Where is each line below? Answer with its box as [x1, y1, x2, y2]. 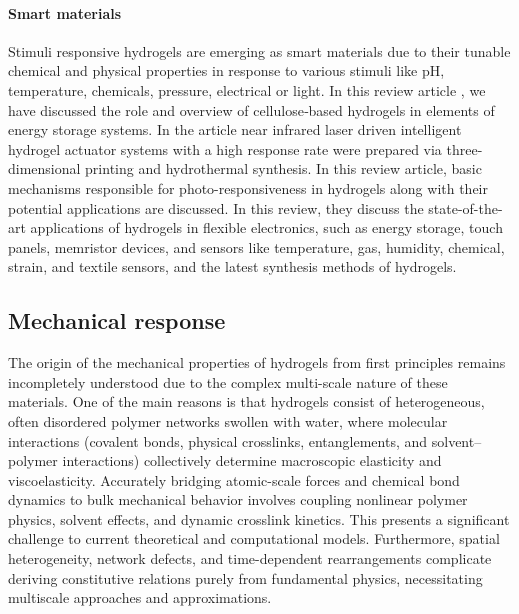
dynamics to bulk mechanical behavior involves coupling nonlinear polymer [8, 489, 468, 510]
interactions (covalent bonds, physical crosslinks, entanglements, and [8, 430, 428, 451]
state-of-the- [428, 197, 503, 218]
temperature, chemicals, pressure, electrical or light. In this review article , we [8, 79, 486, 100]
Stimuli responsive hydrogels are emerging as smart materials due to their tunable [8, 40, 511, 61]
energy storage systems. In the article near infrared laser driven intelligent [8, 119, 462, 140]
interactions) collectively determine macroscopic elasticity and [62, 450, 442, 471]
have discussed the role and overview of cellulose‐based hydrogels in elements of [8, 99, 495, 120]
